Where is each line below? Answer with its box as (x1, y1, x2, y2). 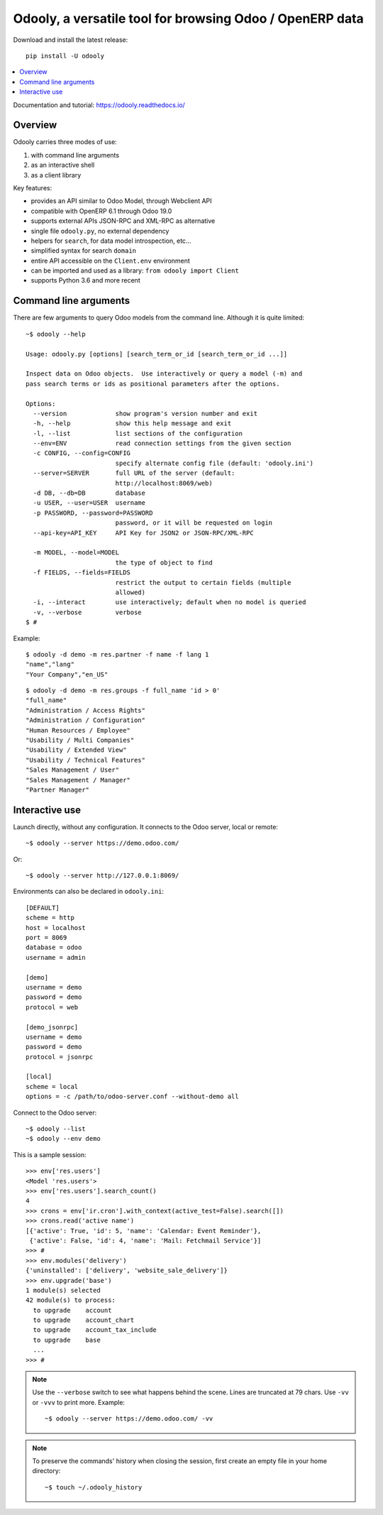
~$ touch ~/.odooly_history (45, 1483, 143, 1491)
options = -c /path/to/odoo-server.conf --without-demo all (26, 1093, 239, 1100)
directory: (32, 1467, 61, 1475)
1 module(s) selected (26, 1286, 101, 1294)
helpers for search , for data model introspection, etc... (30, 236, 191, 245)
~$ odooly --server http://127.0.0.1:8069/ (26, 872, 179, 880)
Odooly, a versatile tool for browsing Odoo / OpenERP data (13, 11, 365, 26)
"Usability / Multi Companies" (26, 736, 135, 745)
